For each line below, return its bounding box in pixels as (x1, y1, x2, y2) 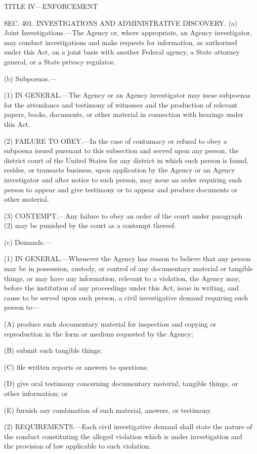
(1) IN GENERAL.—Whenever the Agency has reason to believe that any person (4, 253, 251, 264)
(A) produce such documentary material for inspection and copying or (4, 319, 216, 329)
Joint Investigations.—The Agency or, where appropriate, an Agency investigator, (4, 27, 252, 38)
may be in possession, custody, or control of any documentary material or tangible (4, 263, 253, 274)
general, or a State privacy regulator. (4, 56, 116, 66)
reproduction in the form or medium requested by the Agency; (4, 328, 193, 339)
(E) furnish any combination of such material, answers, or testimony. (4, 404, 212, 415)
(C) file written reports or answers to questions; (4, 361, 148, 372)
